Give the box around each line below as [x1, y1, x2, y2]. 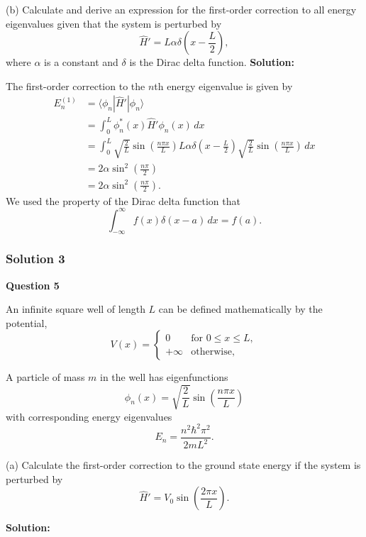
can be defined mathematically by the [158, 301, 323, 316]
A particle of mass [6, 370, 85, 384]
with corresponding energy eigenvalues [6, 409, 172, 423]
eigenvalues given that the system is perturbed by [6, 16, 222, 31]
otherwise [191, 346, 232, 357]
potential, [6, 315, 48, 330]
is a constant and [44, 55, 118, 70]
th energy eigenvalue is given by [154, 78, 293, 93]
